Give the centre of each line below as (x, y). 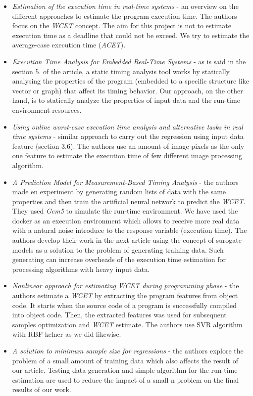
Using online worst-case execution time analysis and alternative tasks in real (127, 126)
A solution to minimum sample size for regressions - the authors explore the (128, 351)
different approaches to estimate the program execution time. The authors (125, 16)
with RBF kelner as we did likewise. (67, 334)
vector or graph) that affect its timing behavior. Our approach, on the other (127, 90)
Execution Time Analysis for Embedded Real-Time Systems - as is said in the (129, 61)
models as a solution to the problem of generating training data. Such (118, 249)
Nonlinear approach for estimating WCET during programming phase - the (126, 286)
